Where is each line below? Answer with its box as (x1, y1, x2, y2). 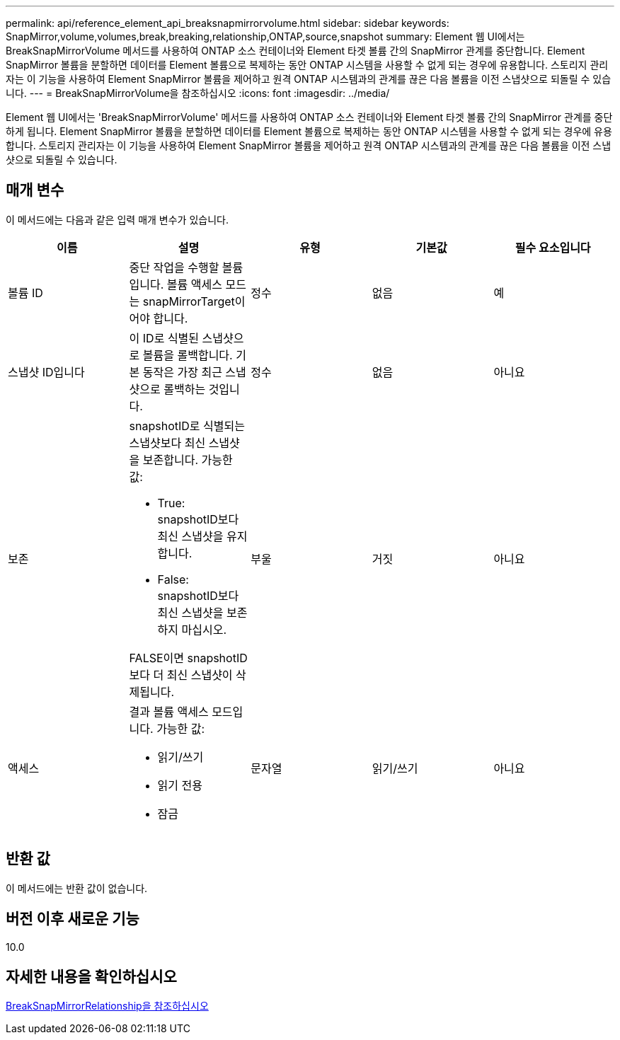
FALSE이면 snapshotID (129, 650, 248, 665)
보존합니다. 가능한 (142, 452, 233, 467)
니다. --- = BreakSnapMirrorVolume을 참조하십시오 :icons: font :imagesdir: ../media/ (6, 87, 390, 99)
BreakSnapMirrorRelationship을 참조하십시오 (6, 1000, 209, 1012)
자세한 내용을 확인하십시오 (6, 967, 177, 986)
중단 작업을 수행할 (129, 260, 219, 275)
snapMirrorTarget (142, 294, 235, 308)
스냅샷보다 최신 (129, 435, 206, 450)
